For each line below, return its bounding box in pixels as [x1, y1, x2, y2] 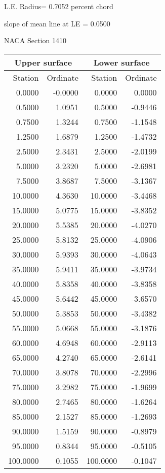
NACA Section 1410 [4, 35, 66, 46]
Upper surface [14, 56, 72, 68]
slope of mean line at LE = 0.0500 [4, 18, 110, 28]
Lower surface [93, 56, 150, 68]
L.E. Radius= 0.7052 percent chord [4, 1, 113, 11]
